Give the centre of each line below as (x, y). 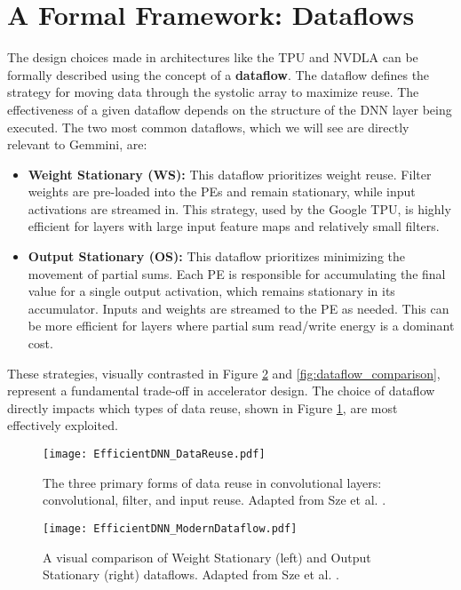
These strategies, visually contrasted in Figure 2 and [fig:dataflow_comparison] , (224, 373)
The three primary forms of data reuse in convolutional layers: (212, 482)
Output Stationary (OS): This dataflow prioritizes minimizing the (217, 256)
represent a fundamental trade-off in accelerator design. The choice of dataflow (221, 391)
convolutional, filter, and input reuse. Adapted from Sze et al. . (215, 500)
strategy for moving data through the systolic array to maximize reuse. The (213, 92)
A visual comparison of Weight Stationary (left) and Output (207, 557)
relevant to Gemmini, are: (77, 144)
